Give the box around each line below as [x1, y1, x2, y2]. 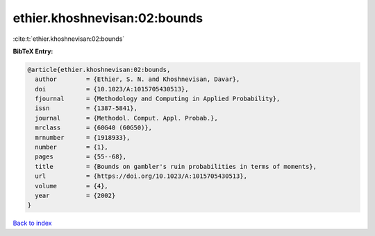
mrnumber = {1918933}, [35, 134, 131, 141]
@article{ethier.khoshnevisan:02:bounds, [27, 66, 171, 73]
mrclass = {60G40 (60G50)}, [35, 124, 153, 131]
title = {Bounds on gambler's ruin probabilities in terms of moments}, [35, 163, 317, 170]
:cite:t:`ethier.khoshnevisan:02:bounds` [12, 35, 125, 43]
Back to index [12, 219, 52, 228]
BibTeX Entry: [12, 47, 53, 55]
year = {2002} [35, 192, 116, 199]
